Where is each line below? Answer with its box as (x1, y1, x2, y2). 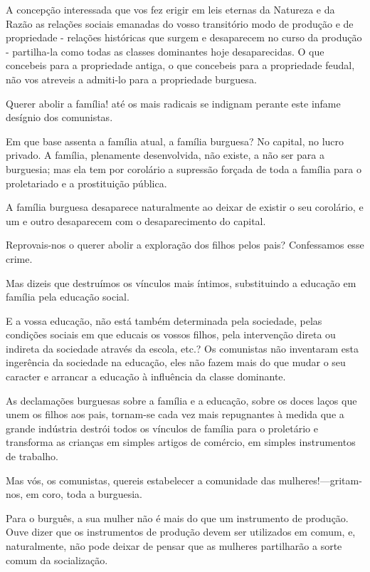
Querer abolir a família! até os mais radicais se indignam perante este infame (6, 95, 341, 110)
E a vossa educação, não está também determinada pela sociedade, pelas (6, 313, 322, 328)
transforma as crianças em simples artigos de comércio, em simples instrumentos (6, 435, 356, 449)
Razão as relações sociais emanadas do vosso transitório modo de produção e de (6, 16, 354, 31)
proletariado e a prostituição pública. (6, 175, 167, 190)
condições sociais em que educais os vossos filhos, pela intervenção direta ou (6, 327, 336, 342)
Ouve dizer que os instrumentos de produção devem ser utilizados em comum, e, (6, 524, 356, 539)
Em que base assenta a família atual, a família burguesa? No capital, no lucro (6, 133, 344, 148)
